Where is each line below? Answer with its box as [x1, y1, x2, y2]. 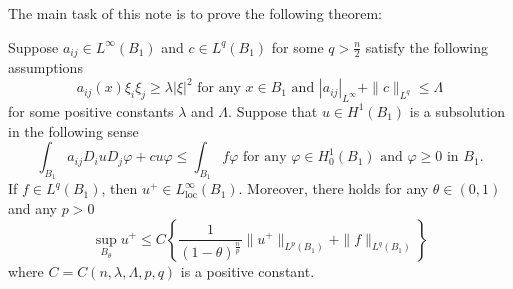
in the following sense [8, 120, 139, 141]
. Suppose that [228, 100, 318, 121]
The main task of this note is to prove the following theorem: [8, 3, 383, 23]
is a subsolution [409, 100, 505, 121]
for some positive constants [8, 100, 174, 121]
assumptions [8, 57, 83, 78]
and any [8, 197, 58, 218]
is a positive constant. [180, 260, 315, 281]
